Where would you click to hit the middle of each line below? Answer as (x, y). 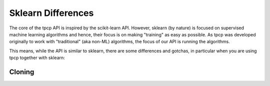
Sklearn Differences (51, 13)
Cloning (22, 72)
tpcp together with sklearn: (37, 58)
